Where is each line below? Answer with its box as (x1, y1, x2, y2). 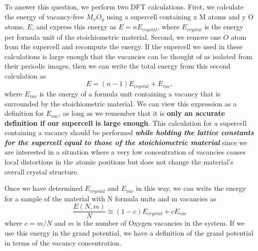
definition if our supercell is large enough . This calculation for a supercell (4, 117, 247, 128)
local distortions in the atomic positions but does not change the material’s (4, 157, 234, 167)
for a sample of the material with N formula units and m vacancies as (4, 193, 216, 203)
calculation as (4, 70, 46, 81)
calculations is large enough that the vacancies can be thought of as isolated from (4, 51, 253, 61)
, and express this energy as (32, 21, 116, 32)
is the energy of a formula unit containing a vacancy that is (39, 88, 221, 98)
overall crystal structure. (4, 166, 79, 176)
